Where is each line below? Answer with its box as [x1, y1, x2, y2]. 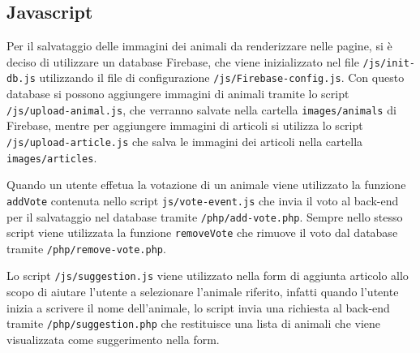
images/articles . [6, 149, 97, 166]
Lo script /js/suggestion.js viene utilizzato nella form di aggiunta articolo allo [6, 267, 409, 284]
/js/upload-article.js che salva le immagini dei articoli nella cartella [6, 132, 363, 149]
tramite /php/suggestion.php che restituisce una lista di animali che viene [6, 315, 381, 332]
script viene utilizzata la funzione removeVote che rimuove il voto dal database [6, 224, 398, 241]
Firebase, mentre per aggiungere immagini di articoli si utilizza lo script [6, 117, 363, 134]
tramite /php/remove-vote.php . [6, 239, 166, 256]
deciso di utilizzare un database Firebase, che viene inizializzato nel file [6, 53, 359, 70]
